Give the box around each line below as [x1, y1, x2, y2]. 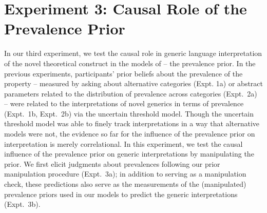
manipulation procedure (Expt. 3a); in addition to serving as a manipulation [4, 168, 246, 179]
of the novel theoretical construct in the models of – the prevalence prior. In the [4, 57, 256, 68]
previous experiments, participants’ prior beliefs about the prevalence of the [4, 68, 243, 79]
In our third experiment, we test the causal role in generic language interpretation [4, 48, 262, 59]
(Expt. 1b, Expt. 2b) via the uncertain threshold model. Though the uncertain [4, 108, 254, 119]
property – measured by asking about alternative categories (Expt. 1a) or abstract [4, 78, 263, 89]
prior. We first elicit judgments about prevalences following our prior [4, 158, 220, 169]
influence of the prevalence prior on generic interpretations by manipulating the [4, 148, 254, 159]
